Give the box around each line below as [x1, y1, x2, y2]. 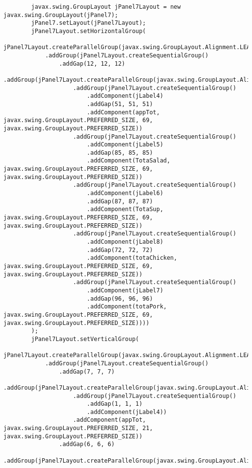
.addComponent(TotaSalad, [86, 157, 170, 164]
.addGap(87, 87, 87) [86, 198, 153, 205]
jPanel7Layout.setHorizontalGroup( [31, 27, 146, 35]
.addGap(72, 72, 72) [86, 246, 153, 253]
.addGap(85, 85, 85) [86, 149, 153, 156]
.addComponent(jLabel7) [86, 287, 164, 294]
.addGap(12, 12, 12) [59, 60, 125, 67]
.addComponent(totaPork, [86, 303, 167, 310]
